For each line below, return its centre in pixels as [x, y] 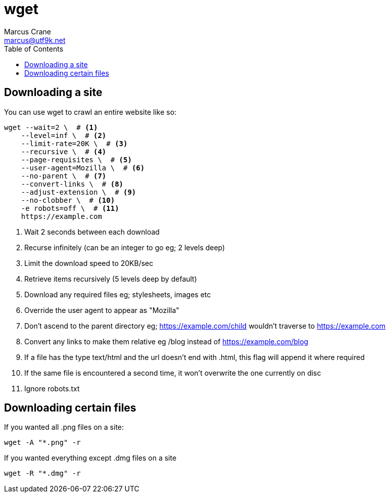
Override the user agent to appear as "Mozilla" [102, 310]
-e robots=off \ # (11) [70, 208]
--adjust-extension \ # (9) [79, 192]
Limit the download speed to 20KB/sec [89, 263]
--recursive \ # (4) [64, 151]
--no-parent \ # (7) [64, 176]
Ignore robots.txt [52, 388]
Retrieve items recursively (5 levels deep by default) [111, 279]
